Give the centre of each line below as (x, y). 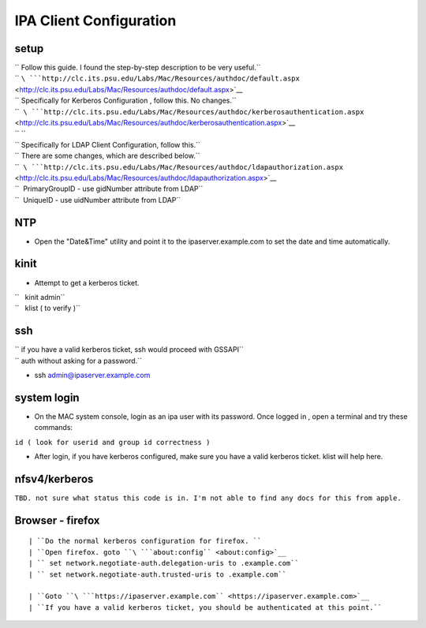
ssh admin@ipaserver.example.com (92, 376)
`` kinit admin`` (40, 297)
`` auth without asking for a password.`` (78, 361)
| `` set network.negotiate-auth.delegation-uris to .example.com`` (164, 563)
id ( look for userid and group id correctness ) (112, 442)
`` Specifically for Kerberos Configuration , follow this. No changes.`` (125, 101)
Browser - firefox (57, 520)
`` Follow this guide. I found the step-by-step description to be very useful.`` (138, 68)
